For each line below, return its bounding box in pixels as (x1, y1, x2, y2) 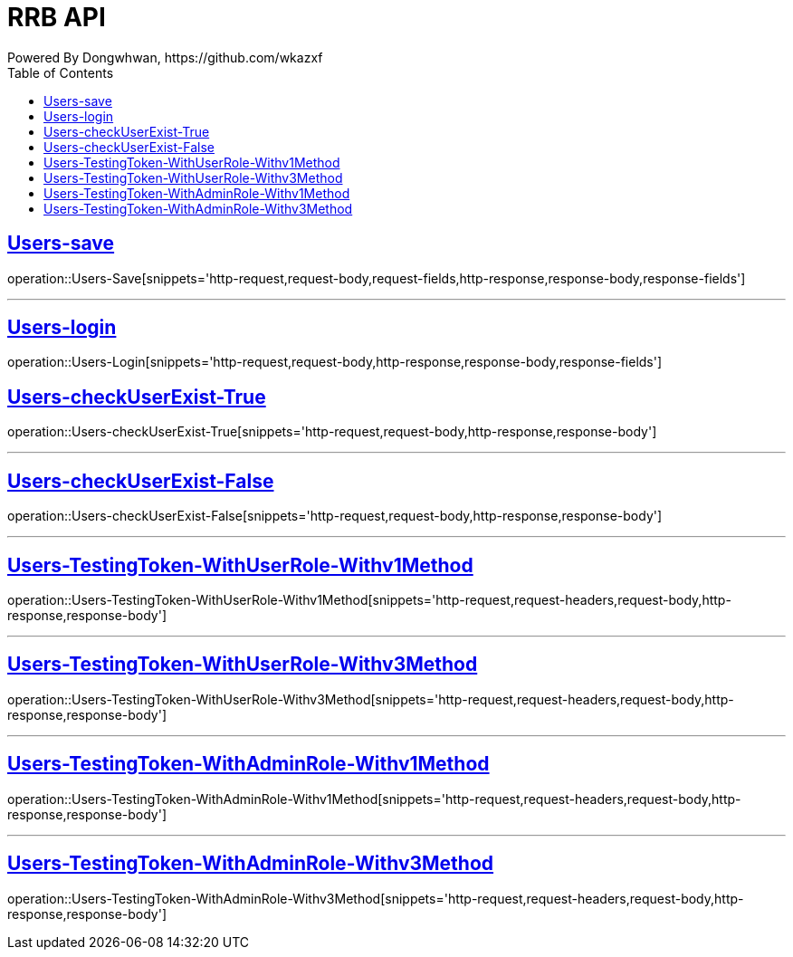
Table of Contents (7, 64, 114, 81)
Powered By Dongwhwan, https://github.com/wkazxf (7, 49, 323, 65)
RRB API (7, 2, 106, 33)
